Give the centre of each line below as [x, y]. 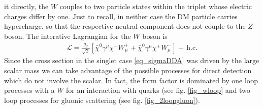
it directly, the [26, 6]
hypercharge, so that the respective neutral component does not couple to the [125, 26]
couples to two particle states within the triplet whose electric [156, 6]
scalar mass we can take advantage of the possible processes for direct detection [128, 70]
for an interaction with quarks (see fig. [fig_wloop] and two [158, 90]
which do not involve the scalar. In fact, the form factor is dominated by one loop [131, 80]
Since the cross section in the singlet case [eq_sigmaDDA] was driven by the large [132, 60]
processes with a [29, 90]
